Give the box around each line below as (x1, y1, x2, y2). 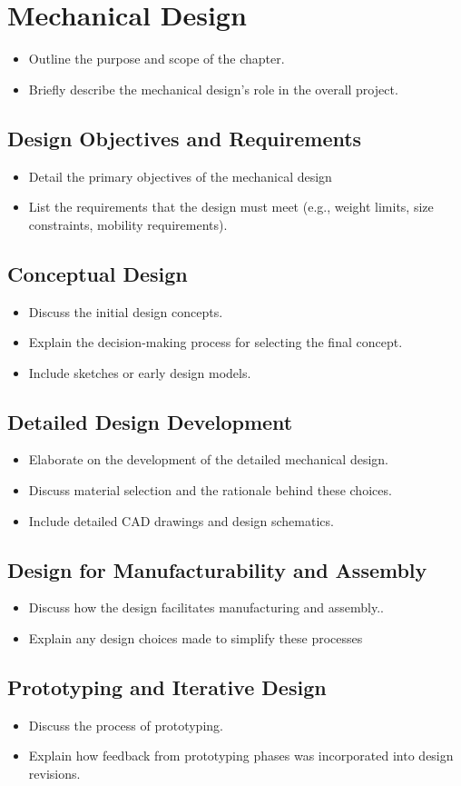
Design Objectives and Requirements (7, 124, 362, 152)
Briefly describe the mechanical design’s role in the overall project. (28, 79, 398, 98)
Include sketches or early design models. (28, 363, 251, 382)
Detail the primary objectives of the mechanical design (28, 166, 332, 185)
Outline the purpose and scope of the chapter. (28, 49, 285, 68)
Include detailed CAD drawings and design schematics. (28, 511, 334, 530)
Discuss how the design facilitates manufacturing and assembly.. (28, 598, 385, 617)
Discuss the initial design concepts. (28, 302, 223, 321)
